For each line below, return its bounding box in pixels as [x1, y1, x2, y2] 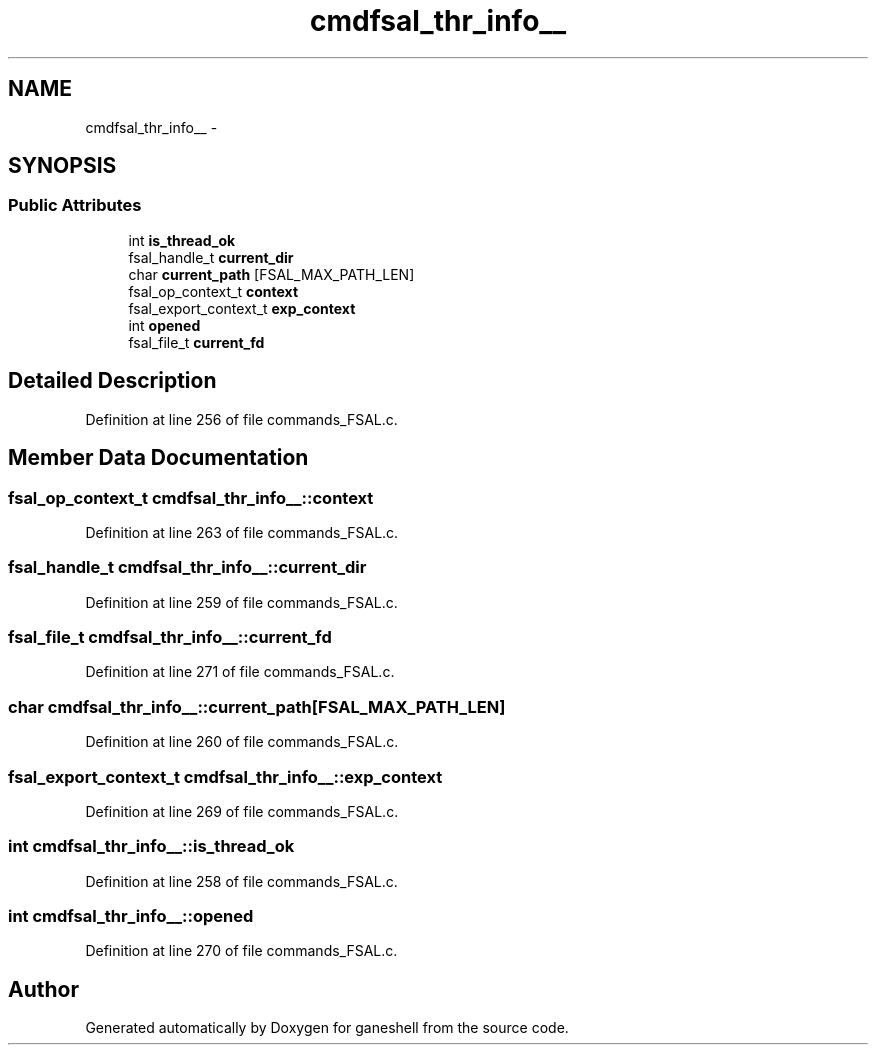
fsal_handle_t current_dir [128, 248, 294, 266]
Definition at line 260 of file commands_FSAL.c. [85, 733, 399, 751]
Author [8, 976, 79, 1002]
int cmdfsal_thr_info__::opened [8, 906, 254, 926]
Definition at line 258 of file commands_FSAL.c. [85, 872, 398, 890]
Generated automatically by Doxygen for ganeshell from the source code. [85, 1019, 569, 1037]
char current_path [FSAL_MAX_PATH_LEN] [128, 265, 415, 283]
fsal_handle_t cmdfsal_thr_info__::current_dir [8, 557, 367, 578]
